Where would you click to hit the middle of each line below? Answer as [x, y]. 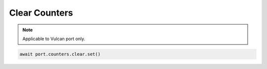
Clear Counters [41, 13]
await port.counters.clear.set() [60, 54]
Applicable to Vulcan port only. [54, 39]
